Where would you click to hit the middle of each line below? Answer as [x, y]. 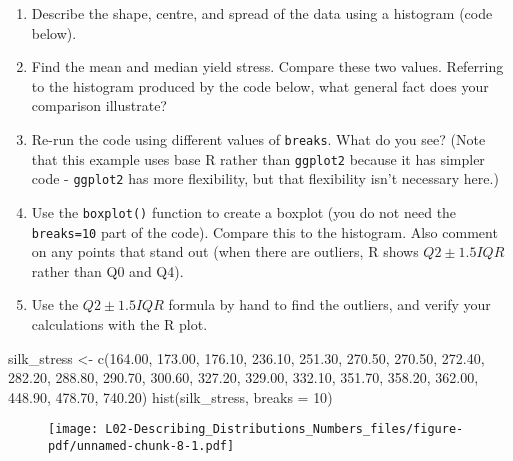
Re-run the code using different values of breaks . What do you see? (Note [258, 138]
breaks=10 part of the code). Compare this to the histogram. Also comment [264, 231]
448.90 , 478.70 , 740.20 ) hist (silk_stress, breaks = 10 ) [170, 396]
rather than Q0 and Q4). [107, 270]
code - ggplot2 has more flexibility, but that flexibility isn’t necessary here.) [265, 178]
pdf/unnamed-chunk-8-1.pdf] [141, 446]
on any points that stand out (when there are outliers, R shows [225, 251]
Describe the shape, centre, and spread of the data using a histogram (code [262, 13]
